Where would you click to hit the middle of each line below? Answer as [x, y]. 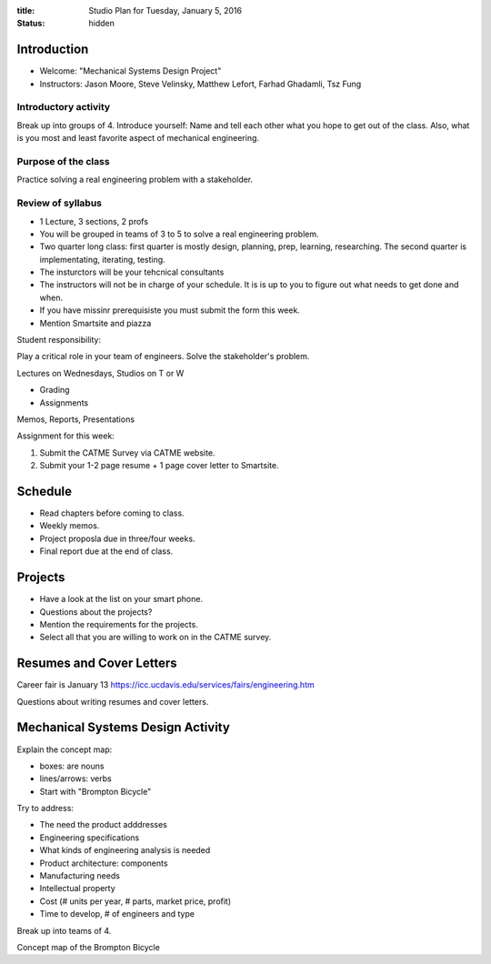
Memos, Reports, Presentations [76, 419]
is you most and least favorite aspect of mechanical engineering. [138, 138]
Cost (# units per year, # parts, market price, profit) [135, 901]
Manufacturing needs [80, 876]
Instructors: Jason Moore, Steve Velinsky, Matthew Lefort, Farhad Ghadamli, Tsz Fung [200, 84]
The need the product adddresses [103, 825]
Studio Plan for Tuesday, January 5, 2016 [165, 10]
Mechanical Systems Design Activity [124, 728]
